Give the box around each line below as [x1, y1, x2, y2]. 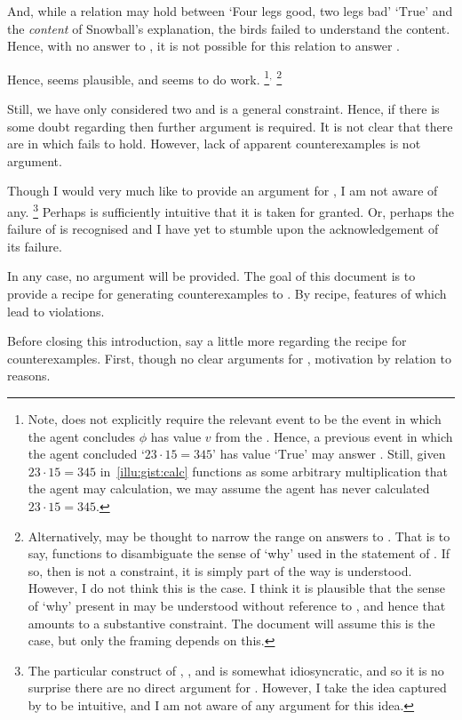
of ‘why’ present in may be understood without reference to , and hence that [28, 596, 446, 614]
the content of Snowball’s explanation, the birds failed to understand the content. [7, 19, 450, 37]
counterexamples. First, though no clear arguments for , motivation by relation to [7, 348, 452, 367]
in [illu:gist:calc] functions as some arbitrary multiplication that [100, 461, 449, 480]
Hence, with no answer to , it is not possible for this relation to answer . [7, 36, 400, 55]
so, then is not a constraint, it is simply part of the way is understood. [28, 561, 412, 580]
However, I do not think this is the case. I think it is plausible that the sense [28, 579, 445, 597]
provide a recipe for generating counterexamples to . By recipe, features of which [7, 284, 447, 303]
